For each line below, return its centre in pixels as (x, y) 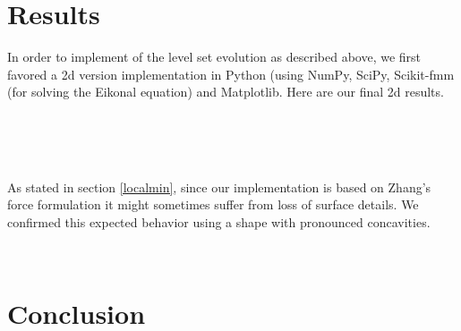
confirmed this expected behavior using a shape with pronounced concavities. (219, 221)
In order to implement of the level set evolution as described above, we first (214, 57)
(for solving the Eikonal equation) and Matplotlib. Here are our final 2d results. (226, 92)
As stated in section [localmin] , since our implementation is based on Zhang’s (219, 187)
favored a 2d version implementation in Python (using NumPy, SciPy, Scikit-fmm (231, 74)
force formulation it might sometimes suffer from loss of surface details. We (213, 204)
